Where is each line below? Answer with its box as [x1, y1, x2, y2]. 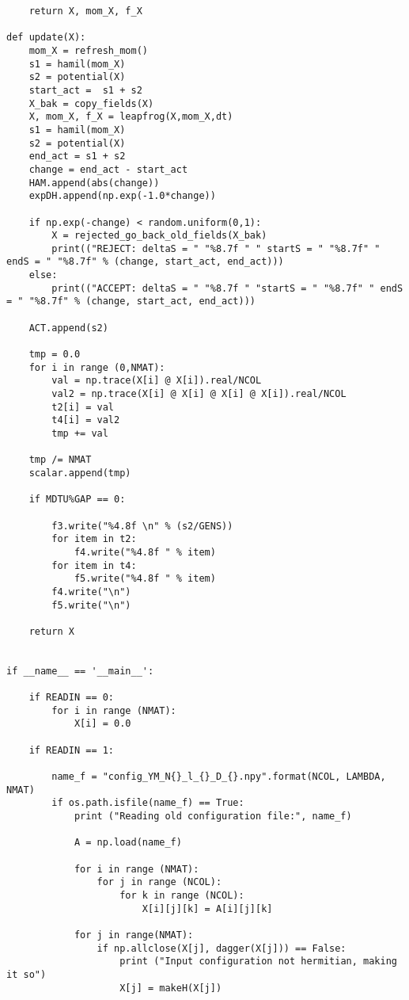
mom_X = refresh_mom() [28, 44, 148, 56]
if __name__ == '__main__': [6, 665, 154, 677]
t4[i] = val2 [51, 414, 120, 426]
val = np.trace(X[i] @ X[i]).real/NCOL [51, 375, 262, 387]
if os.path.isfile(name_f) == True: [51, 797, 244, 809]
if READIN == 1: [28, 744, 115, 756]
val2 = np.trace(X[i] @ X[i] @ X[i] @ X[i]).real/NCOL [51, 388, 347, 400]
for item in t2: [51, 533, 137, 545]
